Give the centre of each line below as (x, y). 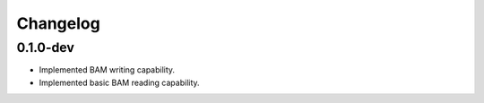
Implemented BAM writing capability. (107, 70)
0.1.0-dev (46, 47)
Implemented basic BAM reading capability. (120, 82)
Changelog (58, 23)
